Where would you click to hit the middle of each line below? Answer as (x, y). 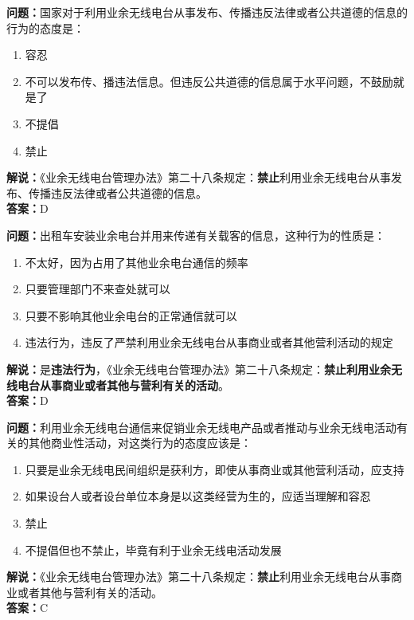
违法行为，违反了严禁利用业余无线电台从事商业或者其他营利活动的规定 (209, 342)
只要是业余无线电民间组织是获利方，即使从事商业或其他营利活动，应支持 (215, 469)
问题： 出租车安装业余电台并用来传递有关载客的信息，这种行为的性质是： (196, 235)
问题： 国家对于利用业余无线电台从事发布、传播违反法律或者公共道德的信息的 (207, 12)
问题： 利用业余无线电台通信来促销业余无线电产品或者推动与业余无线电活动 (201, 427)
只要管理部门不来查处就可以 (98, 289)
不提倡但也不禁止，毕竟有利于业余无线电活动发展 (153, 549)
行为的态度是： (45, 27)
